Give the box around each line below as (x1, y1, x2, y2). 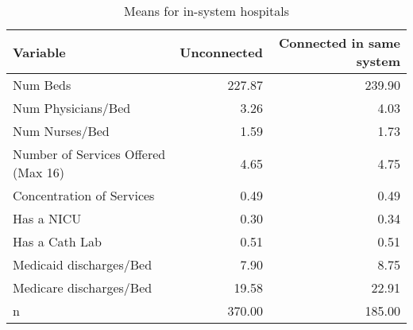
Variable (13, 42, 66, 61)
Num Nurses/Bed (13, 122, 110, 140)
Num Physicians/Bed (13, 99, 131, 117)
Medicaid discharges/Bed (13, 255, 152, 274)
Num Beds (13, 76, 71, 94)
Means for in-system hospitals (123, 2, 290, 20)
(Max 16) (13, 163, 64, 181)
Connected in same (279, 33, 400, 52)
